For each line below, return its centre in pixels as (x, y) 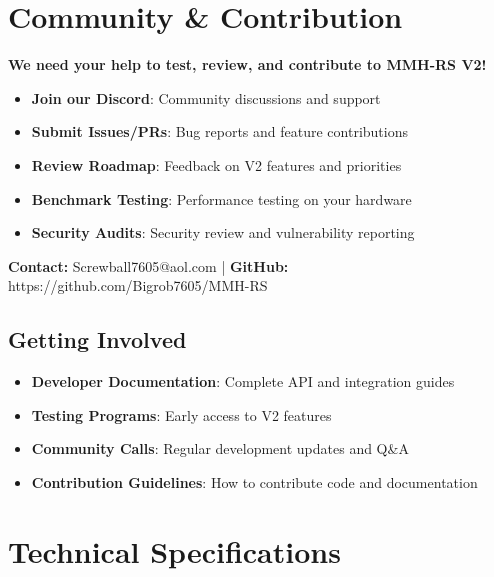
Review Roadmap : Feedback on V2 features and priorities (216, 164)
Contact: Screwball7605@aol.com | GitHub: (148, 265)
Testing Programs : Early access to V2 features (181, 414)
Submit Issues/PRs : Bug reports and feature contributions (219, 131)
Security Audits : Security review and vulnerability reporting (223, 232)
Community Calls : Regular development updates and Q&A (220, 448)
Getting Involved (97, 339)
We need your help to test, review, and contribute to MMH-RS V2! (247, 64)
